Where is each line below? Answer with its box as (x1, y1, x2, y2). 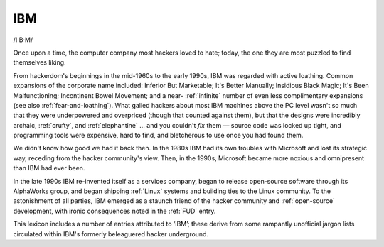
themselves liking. (13, 58, 67, 67)
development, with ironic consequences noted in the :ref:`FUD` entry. (13, 207, 216, 215)
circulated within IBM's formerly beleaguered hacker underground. (13, 229, 209, 238)
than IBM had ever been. (13, 164, 85, 172)
